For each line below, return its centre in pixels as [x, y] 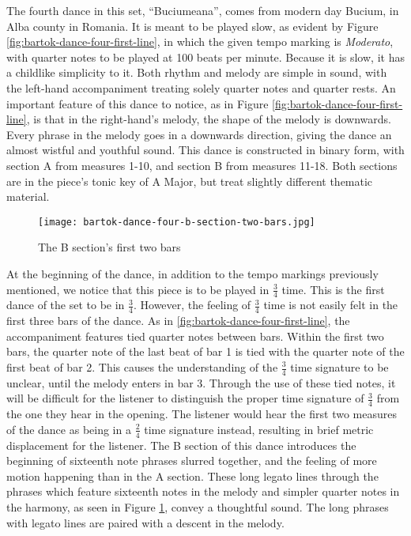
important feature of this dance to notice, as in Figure [138, 103]
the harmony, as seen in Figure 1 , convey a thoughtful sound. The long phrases [198, 507]
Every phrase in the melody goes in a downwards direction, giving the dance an [199, 134]
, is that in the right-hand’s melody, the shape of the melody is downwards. [209, 119]
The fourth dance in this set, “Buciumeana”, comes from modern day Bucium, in [203, 10]
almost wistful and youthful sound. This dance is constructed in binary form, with [205, 150]
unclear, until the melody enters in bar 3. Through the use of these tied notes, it [201, 382]
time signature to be [339, 367]
